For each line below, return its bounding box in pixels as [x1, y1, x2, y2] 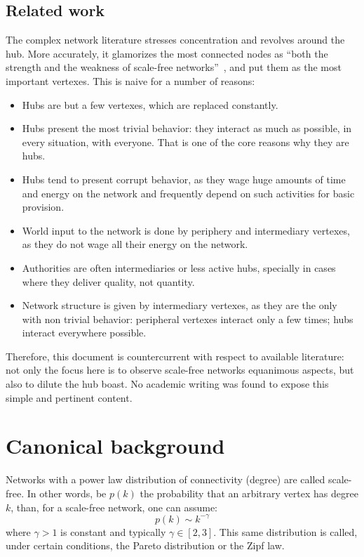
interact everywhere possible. [22, 325, 147, 340]
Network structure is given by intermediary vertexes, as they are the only [22, 298, 337, 313]
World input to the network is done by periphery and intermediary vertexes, [22, 223, 350, 237]
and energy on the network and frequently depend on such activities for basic [22, 185, 355, 200]
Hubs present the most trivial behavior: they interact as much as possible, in [22, 121, 352, 136]
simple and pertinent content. [6, 390, 133, 405]
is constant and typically [60, 524, 166, 539]
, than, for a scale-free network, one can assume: [11, 499, 217, 514]
